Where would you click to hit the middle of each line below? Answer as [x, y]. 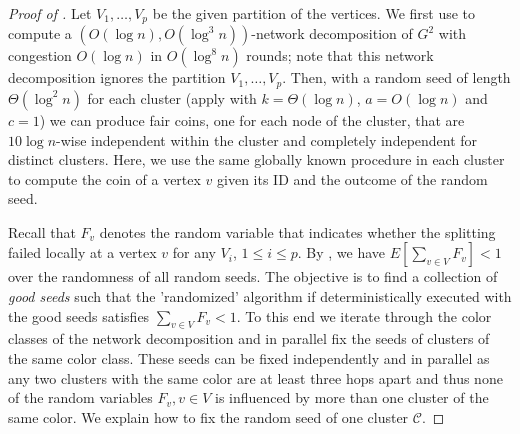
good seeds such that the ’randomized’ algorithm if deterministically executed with [260, 296]
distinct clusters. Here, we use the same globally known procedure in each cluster [256, 159]
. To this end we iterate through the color [364, 315]
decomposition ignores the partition [117, 77]
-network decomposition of [332, 33]
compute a [40, 33]
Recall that [42, 231]
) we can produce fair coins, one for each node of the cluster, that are [252, 119]
